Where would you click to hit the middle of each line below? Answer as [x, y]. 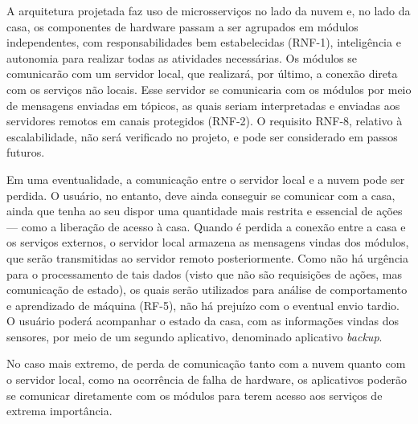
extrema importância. [59, 411]
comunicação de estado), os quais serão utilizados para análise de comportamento [207, 289]
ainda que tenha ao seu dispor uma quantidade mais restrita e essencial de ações [205, 211]
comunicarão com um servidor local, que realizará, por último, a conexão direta [202, 73]
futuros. [26, 152]
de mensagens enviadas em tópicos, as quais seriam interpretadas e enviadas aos [203, 105]
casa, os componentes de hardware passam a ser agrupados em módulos [182, 26]
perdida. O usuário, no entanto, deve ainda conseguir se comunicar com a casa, [201, 195]
